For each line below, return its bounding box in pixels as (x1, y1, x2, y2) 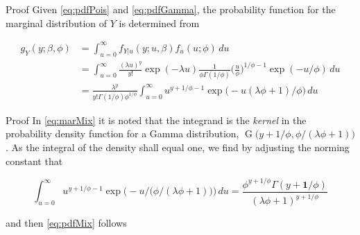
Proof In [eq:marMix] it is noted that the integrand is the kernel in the (6, 112, 307, 127)
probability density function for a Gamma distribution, (6, 126, 239, 141)
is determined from (119, 15, 200, 30)
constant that (6, 153, 63, 168)
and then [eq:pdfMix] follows (6, 216, 127, 230)
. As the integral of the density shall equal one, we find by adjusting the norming (6, 139, 350, 154)
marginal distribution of (6, 15, 108, 30)
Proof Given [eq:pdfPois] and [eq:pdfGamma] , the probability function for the (6, 2, 336, 16)
